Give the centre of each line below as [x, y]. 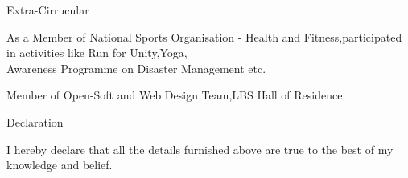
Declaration [35, 121]
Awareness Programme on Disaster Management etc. [136, 68]
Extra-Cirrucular [48, 10]
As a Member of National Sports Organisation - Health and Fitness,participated [204, 36]
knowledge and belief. [60, 165]
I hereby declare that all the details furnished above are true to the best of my [200, 149]
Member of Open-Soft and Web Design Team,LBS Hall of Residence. [176, 95]
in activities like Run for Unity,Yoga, [97, 53]
